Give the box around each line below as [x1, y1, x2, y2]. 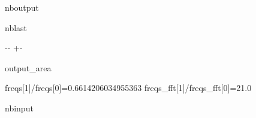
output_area [5, 61, 52, 74]
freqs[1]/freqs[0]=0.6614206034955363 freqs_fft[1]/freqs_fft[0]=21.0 [5, 81, 252, 94]
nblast [5, 21, 28, 34]
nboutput [5, 1, 39, 13]
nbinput [5, 101, 34, 114]
